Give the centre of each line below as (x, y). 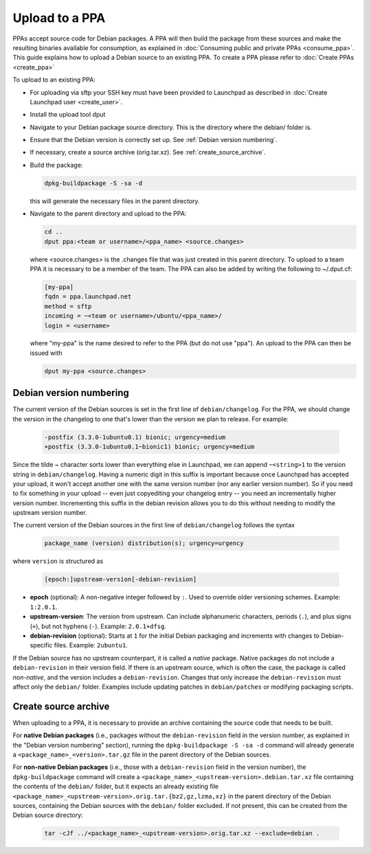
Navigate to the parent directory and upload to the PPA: (108, 213)
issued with (46, 353)
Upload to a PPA (59, 18)
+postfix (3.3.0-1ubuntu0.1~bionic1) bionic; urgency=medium (149, 447)
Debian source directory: (48, 815)
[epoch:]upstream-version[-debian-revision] (121, 579)
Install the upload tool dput (68, 115)
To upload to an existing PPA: (54, 80)
